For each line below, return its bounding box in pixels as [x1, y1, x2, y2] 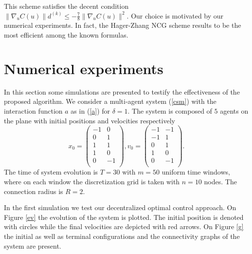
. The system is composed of [127, 105, 212, 116]
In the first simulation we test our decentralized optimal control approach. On [4, 202, 236, 213]
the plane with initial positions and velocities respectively [4, 115, 175, 125]
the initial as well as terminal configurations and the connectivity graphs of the [4, 231, 240, 241]
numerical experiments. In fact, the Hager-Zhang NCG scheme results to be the [4, 20, 241, 30]
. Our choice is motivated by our [126, 10, 224, 20]
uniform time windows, [162, 167, 230, 177]
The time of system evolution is [4, 167, 98, 177]
